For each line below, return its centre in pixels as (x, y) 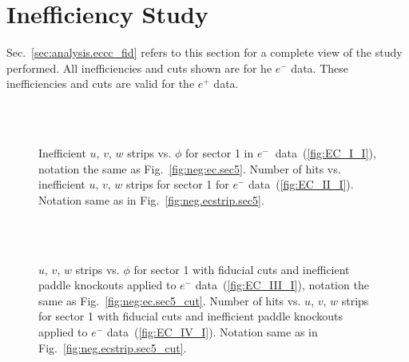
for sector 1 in (219, 153)
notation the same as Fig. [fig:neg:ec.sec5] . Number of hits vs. (190, 168)
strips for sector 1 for (178, 184)
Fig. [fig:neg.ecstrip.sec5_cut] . (113, 347)
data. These (320, 68)
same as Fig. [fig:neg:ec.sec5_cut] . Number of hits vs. (170, 300)
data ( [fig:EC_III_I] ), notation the (282, 285)
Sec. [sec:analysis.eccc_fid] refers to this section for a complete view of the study (204, 52)
